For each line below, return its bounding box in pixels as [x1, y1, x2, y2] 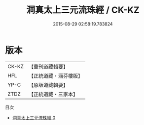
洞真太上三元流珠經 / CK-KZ [26, 4, 140, 16]
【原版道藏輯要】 [28, 81, 68, 88]
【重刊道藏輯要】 [28, 63, 68, 70]
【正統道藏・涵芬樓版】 [28, 72, 83, 79]
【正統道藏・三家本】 [28, 91, 78, 98]
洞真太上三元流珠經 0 [12, 115, 56, 121]
